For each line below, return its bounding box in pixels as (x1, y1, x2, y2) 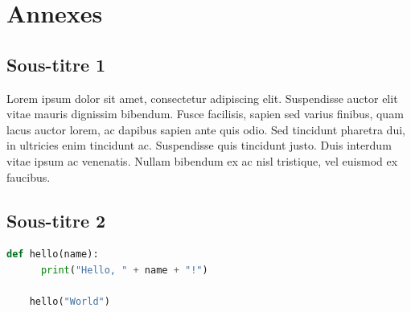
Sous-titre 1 (6, 51, 106, 76)
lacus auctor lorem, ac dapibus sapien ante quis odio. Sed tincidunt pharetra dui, (6, 121, 405, 138)
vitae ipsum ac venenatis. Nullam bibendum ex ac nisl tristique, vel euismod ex (6, 152, 398, 169)
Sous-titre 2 (6, 207, 106, 232)
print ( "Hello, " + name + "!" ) (40, 264, 208, 276)
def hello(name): (6, 248, 99, 261)
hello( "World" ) (29, 296, 110, 308)
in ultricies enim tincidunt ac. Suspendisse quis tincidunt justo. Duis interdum (6, 137, 392, 154)
